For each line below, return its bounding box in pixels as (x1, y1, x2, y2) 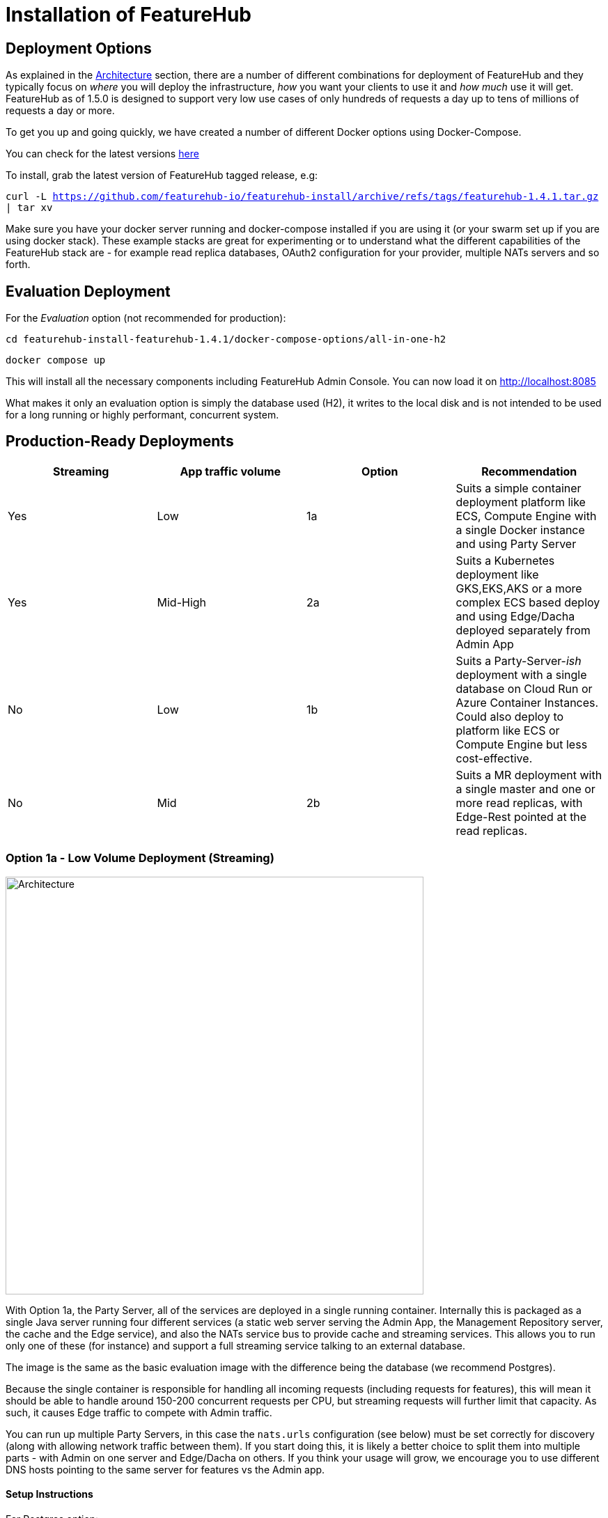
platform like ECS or (455, 723, 560, 737)
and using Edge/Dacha (455, 609, 575, 623)
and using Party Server (455, 536, 577, 551)
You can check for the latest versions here (6, 148, 199, 160)
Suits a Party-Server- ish (455, 653, 582, 668)
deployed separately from (455, 623, 591, 637)
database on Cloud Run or (455, 681, 593, 696)
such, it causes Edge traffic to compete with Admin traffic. (6, 1406, 272, 1418)
